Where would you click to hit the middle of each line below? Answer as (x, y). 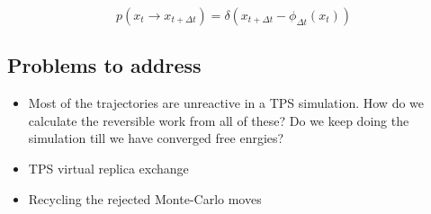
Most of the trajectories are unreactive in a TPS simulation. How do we (226, 103)
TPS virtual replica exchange (108, 168)
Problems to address (104, 65)
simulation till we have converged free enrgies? (156, 138)
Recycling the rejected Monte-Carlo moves (145, 198)
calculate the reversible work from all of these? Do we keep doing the (219, 120)
